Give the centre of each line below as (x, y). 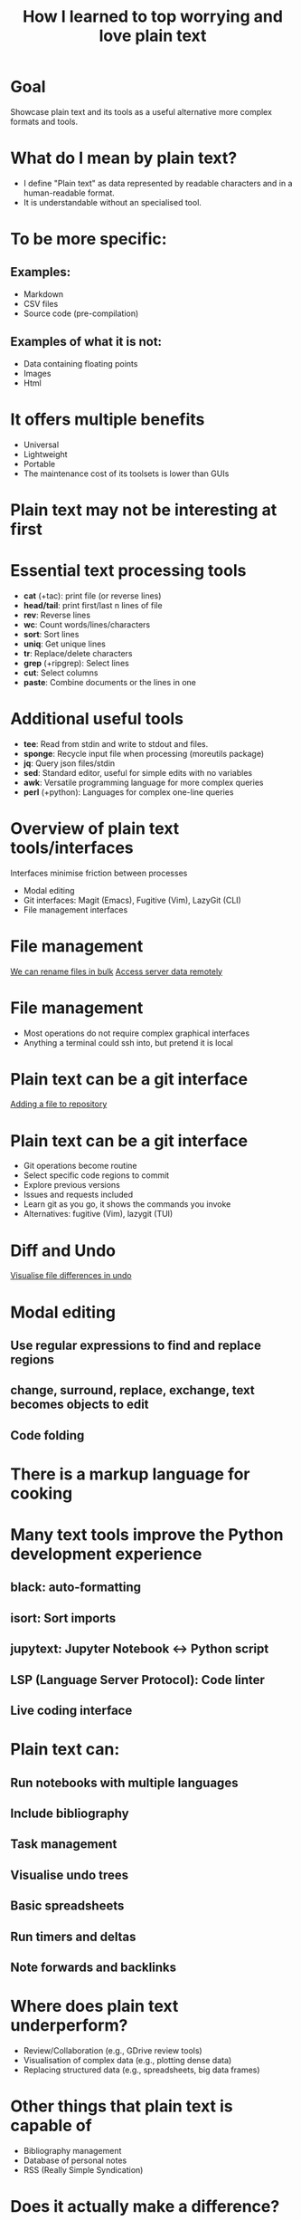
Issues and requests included (78, 1195)
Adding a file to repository (59, 1104)
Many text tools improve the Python (147, 1535)
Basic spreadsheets (67, 1906)
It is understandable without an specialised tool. (113, 202)
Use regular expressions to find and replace (136, 1345)
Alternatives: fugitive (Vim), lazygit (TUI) (98, 1214)
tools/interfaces (72, 847)
